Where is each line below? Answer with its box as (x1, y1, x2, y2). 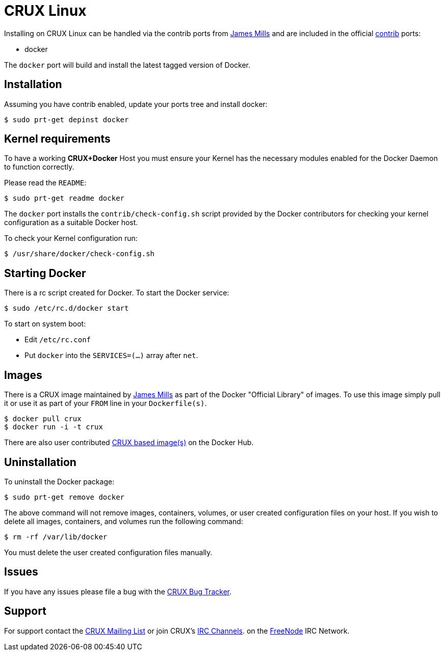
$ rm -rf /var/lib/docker (4, 532, 108, 541)
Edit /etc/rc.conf (24, 335, 91, 344)
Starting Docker (4, 266, 86, 280)
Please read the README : (4, 178, 87, 187)
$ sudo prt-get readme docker (4, 194, 125, 203)
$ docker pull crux (4, 415, 82, 423)
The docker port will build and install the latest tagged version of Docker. (4, 60, 250, 69)
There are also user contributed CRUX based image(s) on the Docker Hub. (4, 438, 254, 447)
